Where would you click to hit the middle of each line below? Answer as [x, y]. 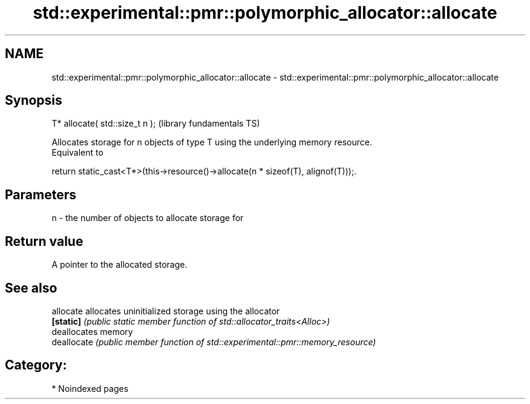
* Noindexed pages [90, 388]
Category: [36, 365]
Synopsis [34, 101]
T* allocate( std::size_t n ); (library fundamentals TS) [156, 124]
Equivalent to [77, 153]
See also [31, 288]
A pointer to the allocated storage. [119, 265]
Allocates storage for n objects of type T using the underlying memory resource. [212, 142]
